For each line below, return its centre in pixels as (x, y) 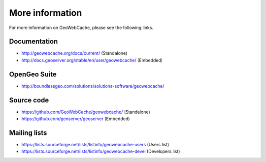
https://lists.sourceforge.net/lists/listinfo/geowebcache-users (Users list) (95, 144)
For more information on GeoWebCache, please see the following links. (81, 28)
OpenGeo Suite (33, 74)
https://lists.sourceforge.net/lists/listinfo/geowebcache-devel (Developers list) (101, 151)
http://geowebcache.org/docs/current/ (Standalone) (74, 53)
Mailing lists (28, 133)
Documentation (33, 42)
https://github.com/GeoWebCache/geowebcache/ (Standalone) (86, 112)
